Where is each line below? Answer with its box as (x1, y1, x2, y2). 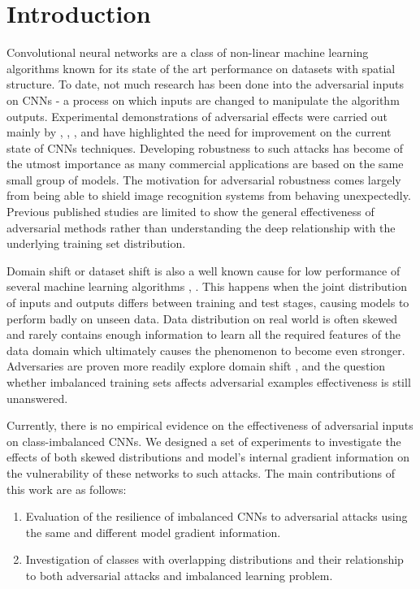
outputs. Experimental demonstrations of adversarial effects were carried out (6, 107, 388, 124)
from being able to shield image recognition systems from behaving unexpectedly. (6, 187, 411, 204)
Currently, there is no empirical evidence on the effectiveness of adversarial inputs (6, 417, 414, 434)
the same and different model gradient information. (25, 523, 281, 540)
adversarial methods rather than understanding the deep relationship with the (6, 219, 396, 236)
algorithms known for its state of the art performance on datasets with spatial (6, 59, 396, 76)
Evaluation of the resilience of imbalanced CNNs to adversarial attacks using (25, 508, 408, 525)
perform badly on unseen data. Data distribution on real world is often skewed (6, 310, 398, 327)
